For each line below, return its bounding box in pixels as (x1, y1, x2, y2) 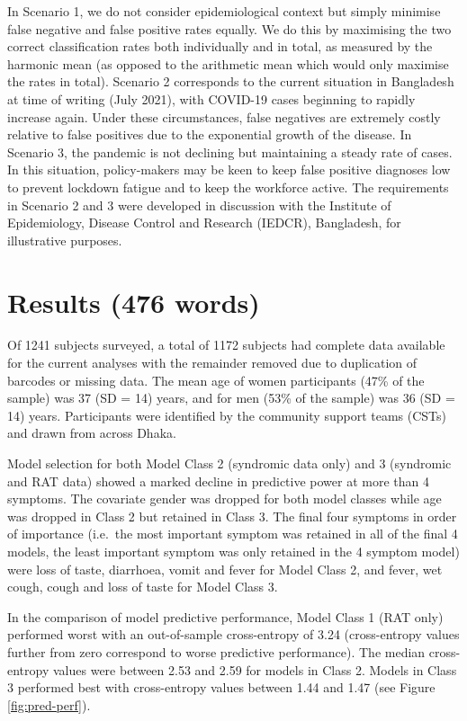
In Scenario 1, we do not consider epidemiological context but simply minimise (7, 2, 441, 20)
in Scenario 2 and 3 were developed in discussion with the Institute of (7, 195, 391, 214)
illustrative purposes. (7, 230, 122, 249)
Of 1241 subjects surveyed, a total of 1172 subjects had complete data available (7, 335, 445, 354)
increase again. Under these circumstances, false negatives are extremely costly (7, 107, 441, 126)
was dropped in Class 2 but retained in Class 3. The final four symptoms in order (7, 506, 457, 525)
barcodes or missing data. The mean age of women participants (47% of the (7, 370, 425, 389)
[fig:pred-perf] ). (7, 695, 91, 714)
